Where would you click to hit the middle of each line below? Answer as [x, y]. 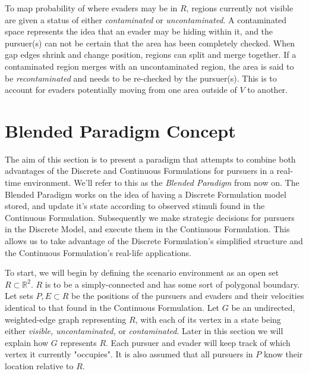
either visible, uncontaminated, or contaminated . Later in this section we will [144, 331]
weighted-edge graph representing [66, 319]
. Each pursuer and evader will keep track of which [198, 342]
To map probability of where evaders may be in [91, 8]
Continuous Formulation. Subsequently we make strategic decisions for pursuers [150, 217]
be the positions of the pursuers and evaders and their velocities [187, 296]
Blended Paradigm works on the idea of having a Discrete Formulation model [146, 194]
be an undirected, [263, 307]
